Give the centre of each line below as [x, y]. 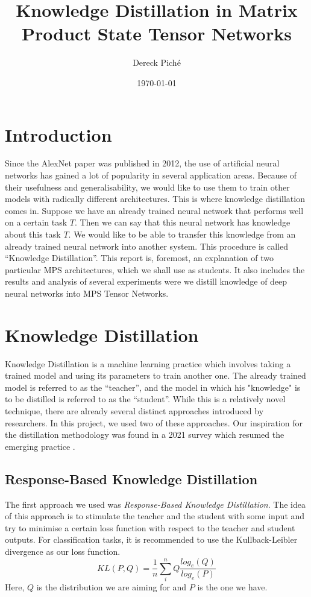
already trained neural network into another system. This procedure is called [146, 246]
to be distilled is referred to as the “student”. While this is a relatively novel [145, 399]
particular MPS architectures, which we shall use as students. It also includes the [155, 269]
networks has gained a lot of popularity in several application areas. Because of [151, 175]
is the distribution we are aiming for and [112, 587]
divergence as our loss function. [63, 551]
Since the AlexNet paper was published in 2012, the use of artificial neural [142, 163]
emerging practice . [40, 446]
